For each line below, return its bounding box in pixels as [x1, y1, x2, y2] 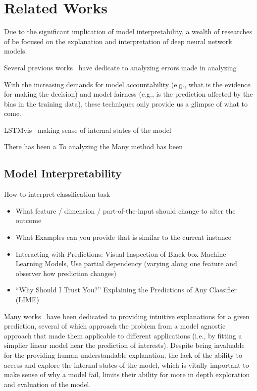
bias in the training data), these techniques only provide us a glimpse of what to [4, 98, 248, 109]
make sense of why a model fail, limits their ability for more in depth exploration [4, 369, 250, 380]
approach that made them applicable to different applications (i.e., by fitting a [4, 330, 242, 340]
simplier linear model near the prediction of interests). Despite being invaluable [4, 340, 245, 350]
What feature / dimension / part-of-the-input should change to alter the [15, 205, 236, 216]
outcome [15, 215, 42, 225]
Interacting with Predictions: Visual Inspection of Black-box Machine [15, 248, 226, 259]
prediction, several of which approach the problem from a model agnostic [4, 321, 226, 331]
